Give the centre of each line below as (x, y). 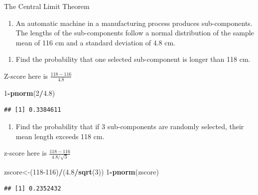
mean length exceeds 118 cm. (60, 136)
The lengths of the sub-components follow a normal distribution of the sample (135, 33)
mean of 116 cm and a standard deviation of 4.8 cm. (95, 42)
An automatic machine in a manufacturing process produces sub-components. (134, 23)
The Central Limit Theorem (47, 6)
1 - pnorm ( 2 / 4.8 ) (30, 93)
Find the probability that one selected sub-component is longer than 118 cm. (133, 59)
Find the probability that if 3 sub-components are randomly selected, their (130, 126)
